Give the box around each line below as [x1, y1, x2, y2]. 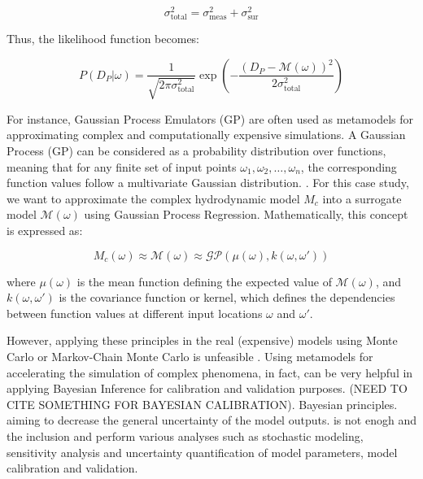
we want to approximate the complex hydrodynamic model [7, 189, 300, 207]
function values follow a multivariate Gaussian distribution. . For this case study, [7, 174, 409, 191]
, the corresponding [300, 158, 397, 175]
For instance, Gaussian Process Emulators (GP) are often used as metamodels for [7, 110, 414, 127]
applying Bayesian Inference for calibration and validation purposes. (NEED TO [7, 380, 408, 397]
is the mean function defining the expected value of [76, 272, 332, 290]
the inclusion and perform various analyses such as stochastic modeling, [7, 427, 364, 444]
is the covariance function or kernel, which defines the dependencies [59, 289, 395, 306]
